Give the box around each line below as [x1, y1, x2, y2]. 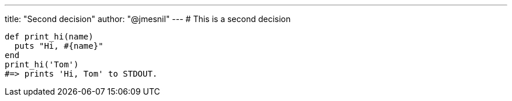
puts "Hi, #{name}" [14, 41, 103, 50]
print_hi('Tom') [5, 60, 79, 69]
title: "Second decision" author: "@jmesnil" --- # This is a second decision [5, 14, 291, 24]
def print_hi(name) [5, 32, 94, 41]
